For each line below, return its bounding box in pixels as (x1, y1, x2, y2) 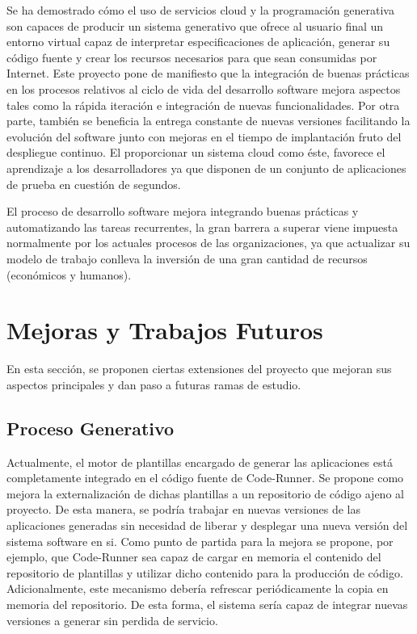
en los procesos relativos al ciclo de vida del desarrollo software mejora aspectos (6, 80, 401, 97)
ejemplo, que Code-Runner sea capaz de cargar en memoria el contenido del (6, 548, 381, 565)
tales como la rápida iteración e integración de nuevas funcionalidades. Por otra (6, 96, 400, 113)
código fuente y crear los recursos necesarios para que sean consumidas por (6, 48, 377, 65)
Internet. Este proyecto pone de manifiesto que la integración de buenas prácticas (6, 65, 410, 82)
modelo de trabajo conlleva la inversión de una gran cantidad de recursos (6, 250, 368, 267)
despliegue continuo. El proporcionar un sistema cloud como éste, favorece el (6, 144, 385, 161)
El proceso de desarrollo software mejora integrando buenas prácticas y (6, 203, 359, 220)
